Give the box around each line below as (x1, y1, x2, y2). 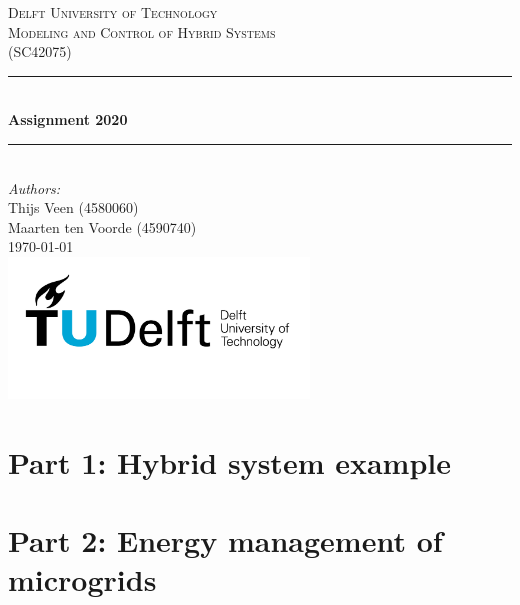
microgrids (8, 559, 157, 600)
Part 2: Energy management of (8, 520, 443, 561)
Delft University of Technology (8, 2, 218, 22)
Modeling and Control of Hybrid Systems (8, 21, 276, 42)
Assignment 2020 (8, 109, 128, 130)
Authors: (8, 177, 61, 198)
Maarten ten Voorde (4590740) (8, 216, 197, 237)
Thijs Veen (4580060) (8, 197, 139, 218)
